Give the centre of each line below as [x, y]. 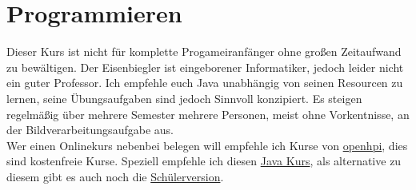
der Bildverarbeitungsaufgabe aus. [90, 130]
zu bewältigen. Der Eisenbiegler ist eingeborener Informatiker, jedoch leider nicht [205, 67]
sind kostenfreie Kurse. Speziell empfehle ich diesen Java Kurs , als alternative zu [204, 161]
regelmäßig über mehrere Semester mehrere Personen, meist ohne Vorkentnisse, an [208, 114]
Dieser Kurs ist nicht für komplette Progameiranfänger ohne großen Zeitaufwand [204, 51]
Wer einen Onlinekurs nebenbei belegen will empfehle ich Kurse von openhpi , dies [207, 145]
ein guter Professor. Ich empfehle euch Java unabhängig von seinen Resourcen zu [205, 83]
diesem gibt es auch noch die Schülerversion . [115, 176]
